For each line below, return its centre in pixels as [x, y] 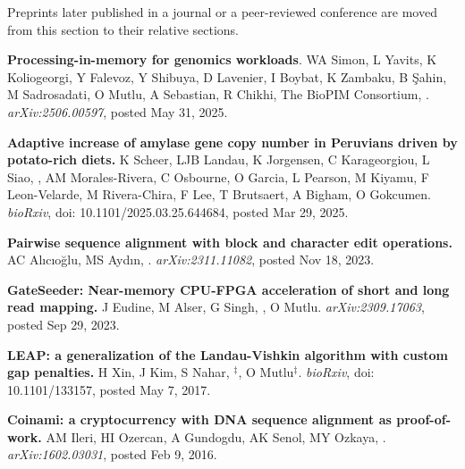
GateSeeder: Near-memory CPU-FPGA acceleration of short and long [228, 289]
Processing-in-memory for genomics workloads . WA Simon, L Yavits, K [222, 59]
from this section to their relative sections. [123, 29]
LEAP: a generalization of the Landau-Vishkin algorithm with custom [228, 354]
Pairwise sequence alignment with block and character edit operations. [230, 242]
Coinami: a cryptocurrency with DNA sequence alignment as [199, 419]
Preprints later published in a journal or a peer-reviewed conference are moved [222, 12]
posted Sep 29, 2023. [63, 324]
